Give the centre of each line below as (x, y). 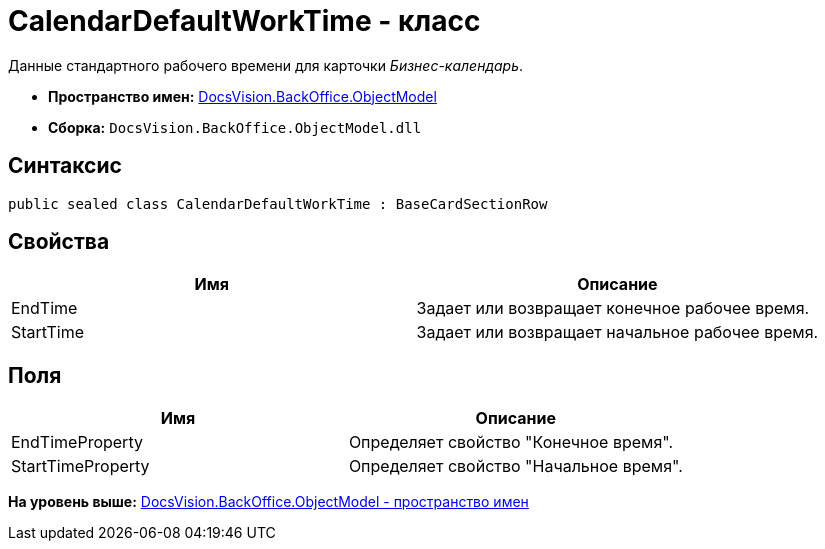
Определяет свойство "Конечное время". (511, 442)
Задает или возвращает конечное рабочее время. (613, 308)
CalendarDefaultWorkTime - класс (244, 21)
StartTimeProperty (80, 466)
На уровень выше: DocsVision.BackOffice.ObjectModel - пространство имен (268, 502)
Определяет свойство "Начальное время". (515, 466)
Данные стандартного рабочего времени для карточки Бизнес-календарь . (266, 65)
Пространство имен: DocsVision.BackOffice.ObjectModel (242, 96)
